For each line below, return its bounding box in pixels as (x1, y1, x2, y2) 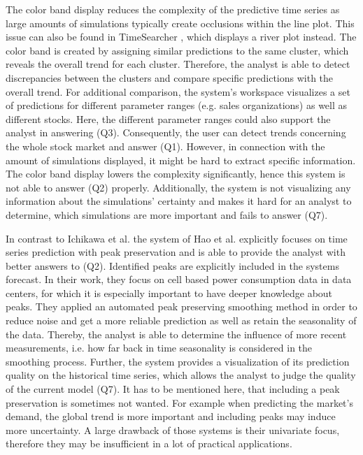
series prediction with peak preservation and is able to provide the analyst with (6, 245, 346, 259)
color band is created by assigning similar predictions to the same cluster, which (6, 43, 349, 57)
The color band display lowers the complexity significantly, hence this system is (6, 166, 346, 181)
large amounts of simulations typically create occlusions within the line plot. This (6, 15, 355, 30)
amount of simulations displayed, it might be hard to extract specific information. (6, 152, 356, 167)
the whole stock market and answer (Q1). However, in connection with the (6, 138, 325, 153)
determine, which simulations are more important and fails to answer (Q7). (6, 207, 328, 222)
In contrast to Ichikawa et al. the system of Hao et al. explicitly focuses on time (6, 231, 348, 245)
